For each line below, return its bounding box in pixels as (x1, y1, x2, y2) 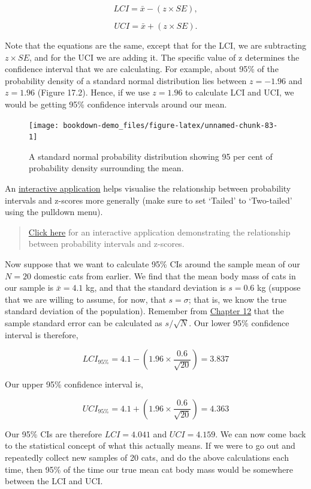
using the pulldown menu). (5, 205, 103, 218)
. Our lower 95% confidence (189, 317, 289, 329)
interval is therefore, (5, 328, 78, 341)
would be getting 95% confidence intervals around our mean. (5, 97, 227, 110)
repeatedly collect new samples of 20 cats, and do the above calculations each (5, 451, 289, 463)
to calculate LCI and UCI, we (185, 86, 294, 99)
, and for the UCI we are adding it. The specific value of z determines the (29, 50, 300, 63)
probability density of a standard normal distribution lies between (5, 74, 247, 87)
